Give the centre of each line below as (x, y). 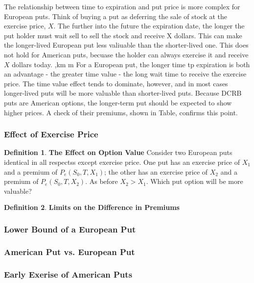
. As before (102, 181)
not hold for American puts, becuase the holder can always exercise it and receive (126, 54)
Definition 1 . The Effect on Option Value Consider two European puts (118, 152)
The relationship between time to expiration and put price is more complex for (122, 6)
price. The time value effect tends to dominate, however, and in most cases (116, 83)
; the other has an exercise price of (156, 171)
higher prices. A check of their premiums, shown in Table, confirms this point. (121, 112)
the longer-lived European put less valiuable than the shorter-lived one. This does (126, 45)
